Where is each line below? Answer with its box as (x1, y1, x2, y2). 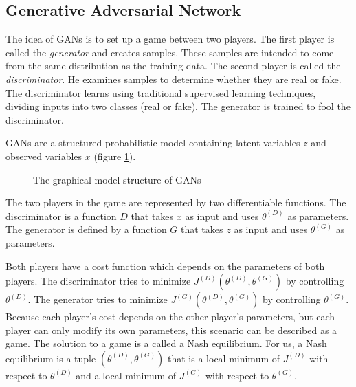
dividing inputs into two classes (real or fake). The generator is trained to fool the (5, 99, 351, 113)
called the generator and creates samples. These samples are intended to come (5, 45, 334, 59)
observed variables (5, 148, 82, 163)
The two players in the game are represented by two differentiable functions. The (5, 195, 346, 210)
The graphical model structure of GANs (33, 172, 201, 186)
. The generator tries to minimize (27, 292, 168, 307)
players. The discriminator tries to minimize (5, 274, 191, 288)
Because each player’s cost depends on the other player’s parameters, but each (5, 309, 335, 324)
